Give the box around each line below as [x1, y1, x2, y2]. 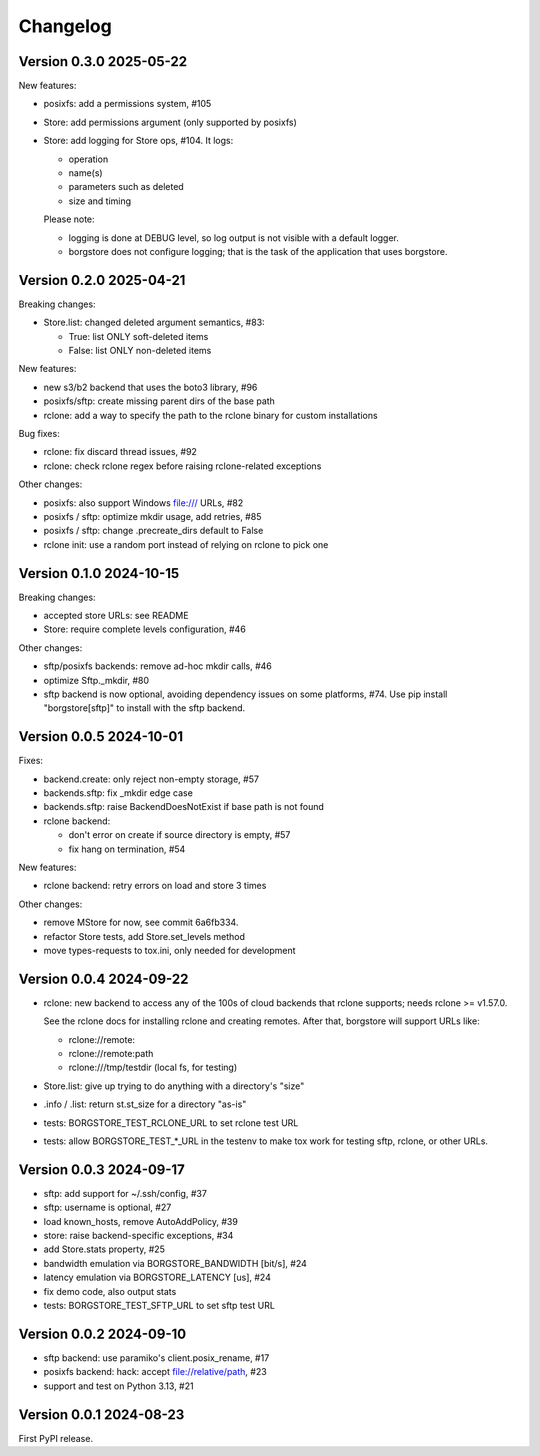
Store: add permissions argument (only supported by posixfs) [43, 116, 297, 128]
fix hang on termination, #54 [68, 843, 186, 855]
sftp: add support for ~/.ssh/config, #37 [43, 1187, 207, 1199]
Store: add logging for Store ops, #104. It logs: [43, 135, 234, 147]
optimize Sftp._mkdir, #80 [43, 674, 150, 686]
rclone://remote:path [68, 1048, 154, 1060]
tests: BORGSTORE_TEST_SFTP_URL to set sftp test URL [43, 1300, 275, 1312]
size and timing [68, 195, 132, 207]
